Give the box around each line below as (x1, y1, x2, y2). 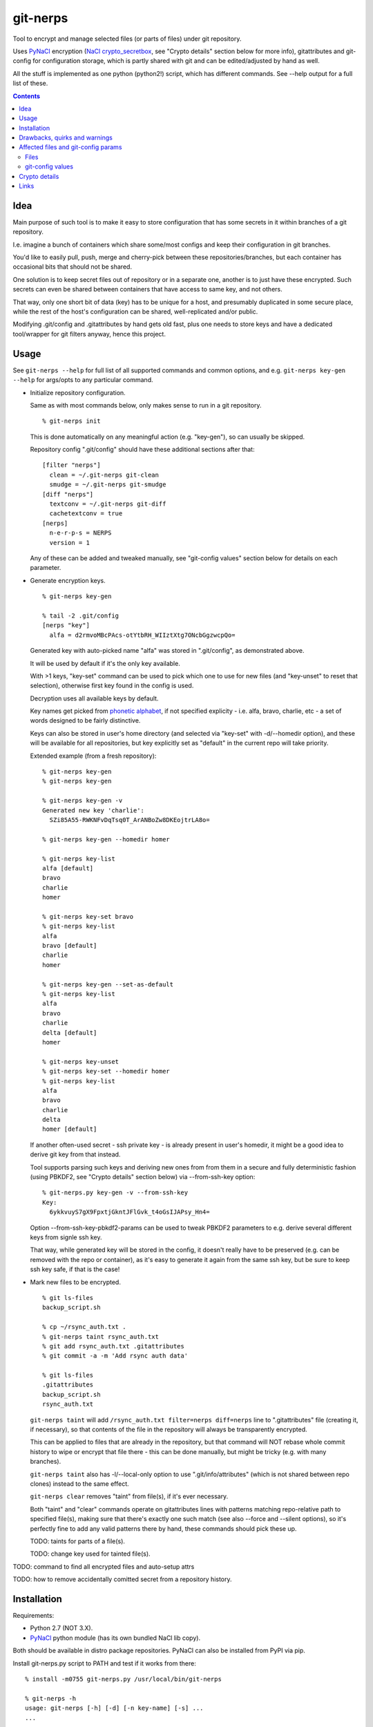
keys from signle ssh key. (30, 1233, 102, 1241)
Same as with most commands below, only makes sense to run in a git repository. (30, 401, 262, 409)
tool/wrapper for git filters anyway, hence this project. (12, 330, 166, 338)
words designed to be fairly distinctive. (30, 716, 141, 725)
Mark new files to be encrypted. (30, 1278, 121, 1286)
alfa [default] (42, 864, 94, 872)
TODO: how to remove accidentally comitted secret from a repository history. (12, 1575, 232, 1583)
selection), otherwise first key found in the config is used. (30, 681, 194, 690)
